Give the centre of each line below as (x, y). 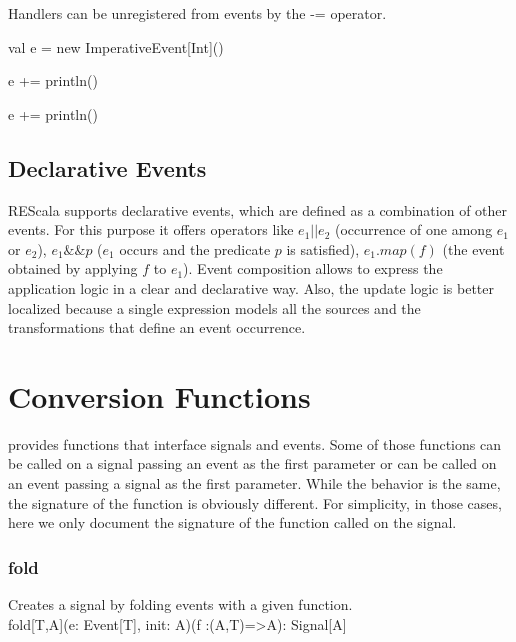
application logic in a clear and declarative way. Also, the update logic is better (251, 287)
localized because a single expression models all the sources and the (214, 307)
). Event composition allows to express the (313, 268)
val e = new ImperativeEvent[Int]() (116, 46)
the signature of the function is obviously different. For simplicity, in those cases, (255, 502)
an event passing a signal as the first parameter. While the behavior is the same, (254, 483)
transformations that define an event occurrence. (157, 327)
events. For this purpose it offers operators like (151, 229)
